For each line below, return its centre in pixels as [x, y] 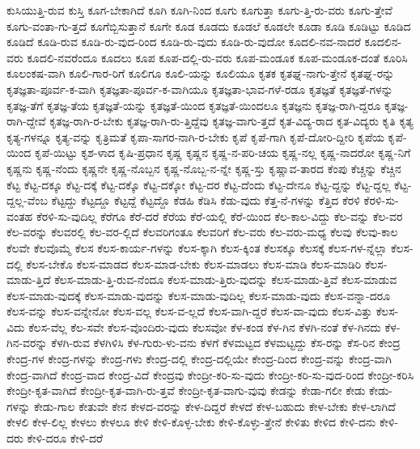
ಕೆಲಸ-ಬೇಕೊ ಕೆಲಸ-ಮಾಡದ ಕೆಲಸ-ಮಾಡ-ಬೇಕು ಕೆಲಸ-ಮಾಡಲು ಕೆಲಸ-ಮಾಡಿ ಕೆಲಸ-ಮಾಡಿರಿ [194, 263]
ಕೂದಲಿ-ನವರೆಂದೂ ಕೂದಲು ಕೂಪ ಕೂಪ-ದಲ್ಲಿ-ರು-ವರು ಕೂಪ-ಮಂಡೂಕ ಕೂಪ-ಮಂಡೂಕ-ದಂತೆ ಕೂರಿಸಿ [217, 57]
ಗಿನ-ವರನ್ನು [27, 343]
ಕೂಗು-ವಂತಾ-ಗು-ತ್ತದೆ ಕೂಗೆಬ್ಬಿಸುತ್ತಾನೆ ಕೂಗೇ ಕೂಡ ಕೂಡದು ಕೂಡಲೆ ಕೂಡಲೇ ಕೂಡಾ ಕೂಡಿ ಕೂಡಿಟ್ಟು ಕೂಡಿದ [209, 25]
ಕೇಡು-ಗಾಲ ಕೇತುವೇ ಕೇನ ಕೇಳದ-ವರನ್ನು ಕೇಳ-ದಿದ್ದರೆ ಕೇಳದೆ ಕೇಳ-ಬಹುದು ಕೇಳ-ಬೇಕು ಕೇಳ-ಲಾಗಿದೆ [214, 406]
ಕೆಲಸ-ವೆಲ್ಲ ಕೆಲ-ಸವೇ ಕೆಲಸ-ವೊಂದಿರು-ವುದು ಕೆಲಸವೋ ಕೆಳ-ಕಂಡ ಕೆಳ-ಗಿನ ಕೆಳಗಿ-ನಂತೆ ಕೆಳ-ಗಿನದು [205, 326]
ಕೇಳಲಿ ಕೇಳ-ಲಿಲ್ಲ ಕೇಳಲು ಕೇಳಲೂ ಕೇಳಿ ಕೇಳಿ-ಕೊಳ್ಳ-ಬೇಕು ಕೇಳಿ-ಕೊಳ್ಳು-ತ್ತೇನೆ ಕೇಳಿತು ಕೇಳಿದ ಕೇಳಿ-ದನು [191, 422]
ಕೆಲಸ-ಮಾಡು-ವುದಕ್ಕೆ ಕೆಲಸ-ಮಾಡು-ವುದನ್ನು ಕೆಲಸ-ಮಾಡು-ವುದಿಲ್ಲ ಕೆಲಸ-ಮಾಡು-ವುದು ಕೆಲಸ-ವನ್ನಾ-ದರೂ [199, 295]
